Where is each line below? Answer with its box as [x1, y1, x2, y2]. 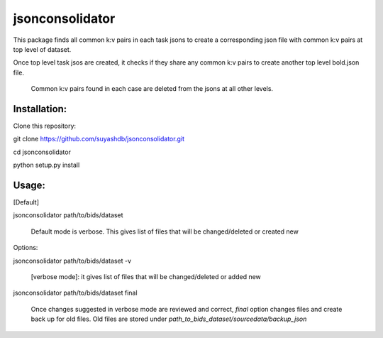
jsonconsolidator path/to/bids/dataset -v [13, 256, 131, 265]
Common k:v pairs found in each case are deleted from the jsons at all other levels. [30, 84, 273, 93]
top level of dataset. [13, 45, 72, 53]
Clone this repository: [13, 121, 77, 131]
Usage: [13, 180, 46, 191]
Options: [13, 244, 38, 252]
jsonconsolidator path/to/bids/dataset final [13, 288, 138, 298]
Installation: [13, 103, 67, 115]
